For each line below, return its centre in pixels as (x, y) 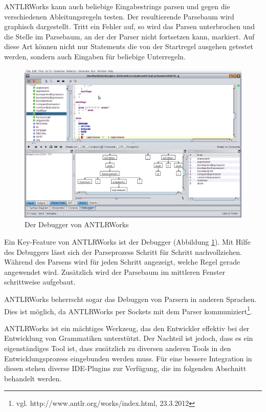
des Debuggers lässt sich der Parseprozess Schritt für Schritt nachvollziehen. (123, 252)
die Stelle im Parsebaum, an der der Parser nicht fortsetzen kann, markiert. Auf (129, 36)
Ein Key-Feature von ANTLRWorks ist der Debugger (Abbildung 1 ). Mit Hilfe (127, 242)
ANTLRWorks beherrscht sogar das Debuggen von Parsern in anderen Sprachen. (130, 299)
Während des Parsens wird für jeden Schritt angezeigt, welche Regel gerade (122, 262)
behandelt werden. (33, 378)
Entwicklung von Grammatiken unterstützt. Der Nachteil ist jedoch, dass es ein (129, 338)
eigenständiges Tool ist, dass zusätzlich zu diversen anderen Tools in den (118, 348)
